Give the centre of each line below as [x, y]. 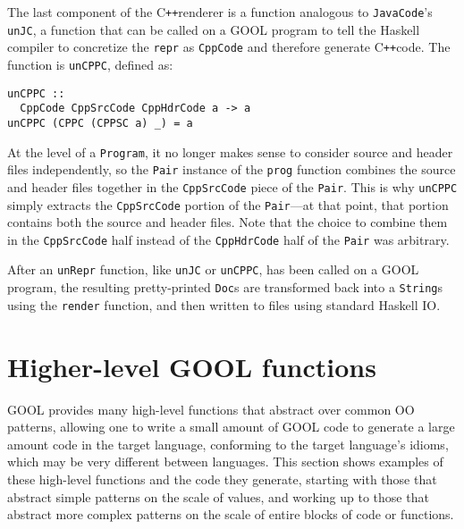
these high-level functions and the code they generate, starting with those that [222, 479]
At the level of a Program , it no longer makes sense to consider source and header [230, 151]
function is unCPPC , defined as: [90, 64]
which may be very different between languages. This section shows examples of [225, 462]
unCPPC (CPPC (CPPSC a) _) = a [100, 123]
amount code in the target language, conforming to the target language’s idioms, [228, 444]
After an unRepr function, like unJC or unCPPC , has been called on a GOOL [213, 269]
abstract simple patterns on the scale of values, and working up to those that [218, 496]
